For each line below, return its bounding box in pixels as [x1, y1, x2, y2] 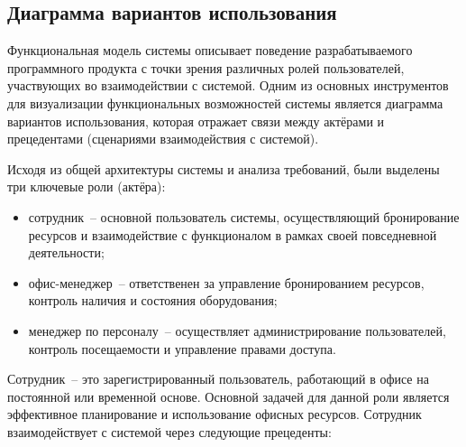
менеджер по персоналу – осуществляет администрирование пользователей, [28, 321, 446, 340]
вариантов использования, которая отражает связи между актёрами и [7, 111, 385, 130]
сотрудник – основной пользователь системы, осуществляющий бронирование [28, 207, 460, 226]
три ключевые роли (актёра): [7, 177, 166, 196]
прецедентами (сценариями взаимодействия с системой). [7, 129, 319, 148]
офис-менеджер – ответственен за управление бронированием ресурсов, [28, 273, 425, 292]
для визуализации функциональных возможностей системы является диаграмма [7, 93, 443, 112]
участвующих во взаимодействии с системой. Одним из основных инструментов [7, 76, 449, 95]
